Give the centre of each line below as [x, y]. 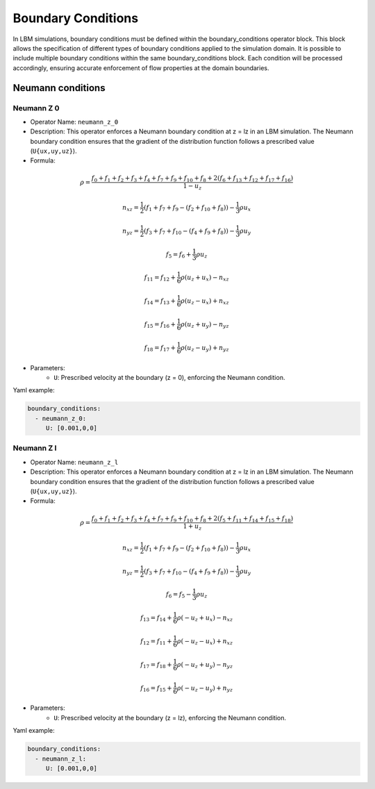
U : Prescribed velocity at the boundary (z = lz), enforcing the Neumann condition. [170, 717]
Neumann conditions [59, 88]
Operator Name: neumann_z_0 [74, 122]
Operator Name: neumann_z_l [74, 462]
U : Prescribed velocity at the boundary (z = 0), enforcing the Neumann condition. [169, 377]
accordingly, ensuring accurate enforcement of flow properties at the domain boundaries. [141, 68]
